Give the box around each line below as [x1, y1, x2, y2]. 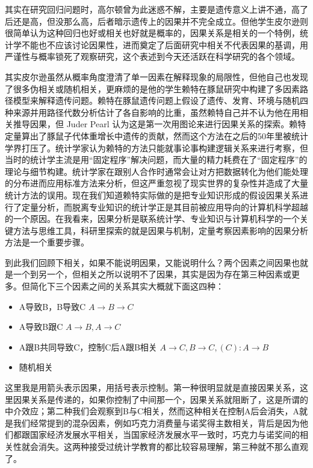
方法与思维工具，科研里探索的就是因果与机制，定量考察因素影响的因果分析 [13, 224, 308, 236]
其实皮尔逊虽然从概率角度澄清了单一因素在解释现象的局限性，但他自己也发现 [5, 70, 308, 83]
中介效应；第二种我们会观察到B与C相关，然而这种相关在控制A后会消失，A [5, 405, 300, 417]
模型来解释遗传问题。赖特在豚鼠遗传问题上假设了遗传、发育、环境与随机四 [13, 94, 308, 107]
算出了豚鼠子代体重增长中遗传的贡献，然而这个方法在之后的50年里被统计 [21, 129, 308, 142]
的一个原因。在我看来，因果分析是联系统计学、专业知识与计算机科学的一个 [5, 212, 300, 225]
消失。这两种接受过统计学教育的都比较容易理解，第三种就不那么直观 [38, 440, 308, 452]
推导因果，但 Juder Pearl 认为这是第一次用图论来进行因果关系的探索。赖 [13, 118, 298, 130]
